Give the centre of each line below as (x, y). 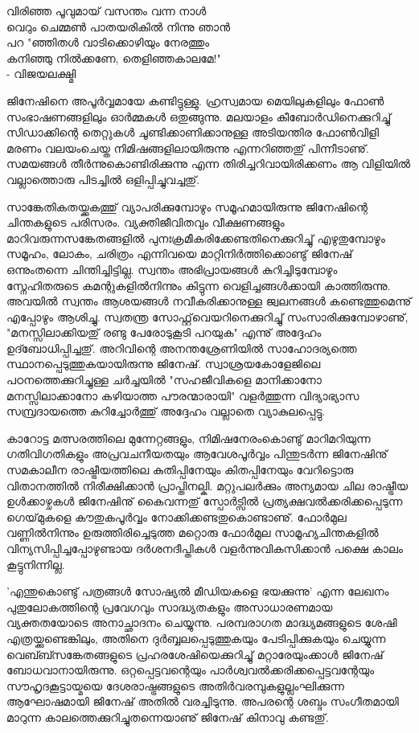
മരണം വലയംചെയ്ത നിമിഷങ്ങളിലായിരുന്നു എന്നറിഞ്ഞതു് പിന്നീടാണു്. (188, 147)
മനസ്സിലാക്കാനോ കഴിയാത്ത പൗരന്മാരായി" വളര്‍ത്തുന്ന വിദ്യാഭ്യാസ (183, 395)
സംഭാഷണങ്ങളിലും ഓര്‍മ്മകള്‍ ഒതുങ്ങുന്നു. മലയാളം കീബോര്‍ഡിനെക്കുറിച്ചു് (199, 116)
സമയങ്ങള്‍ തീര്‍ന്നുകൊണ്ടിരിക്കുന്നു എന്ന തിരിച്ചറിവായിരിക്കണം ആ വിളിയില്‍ (209, 164)
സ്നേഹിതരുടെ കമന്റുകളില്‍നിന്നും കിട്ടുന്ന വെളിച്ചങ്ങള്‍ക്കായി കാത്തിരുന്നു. (199, 285)
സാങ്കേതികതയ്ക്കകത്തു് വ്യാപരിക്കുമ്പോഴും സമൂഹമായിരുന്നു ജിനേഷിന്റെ (187, 206)
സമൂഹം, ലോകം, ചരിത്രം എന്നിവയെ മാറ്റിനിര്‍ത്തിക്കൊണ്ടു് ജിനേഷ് (180, 254)
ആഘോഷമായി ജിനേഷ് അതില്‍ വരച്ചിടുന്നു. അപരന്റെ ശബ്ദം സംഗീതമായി (203, 701)
